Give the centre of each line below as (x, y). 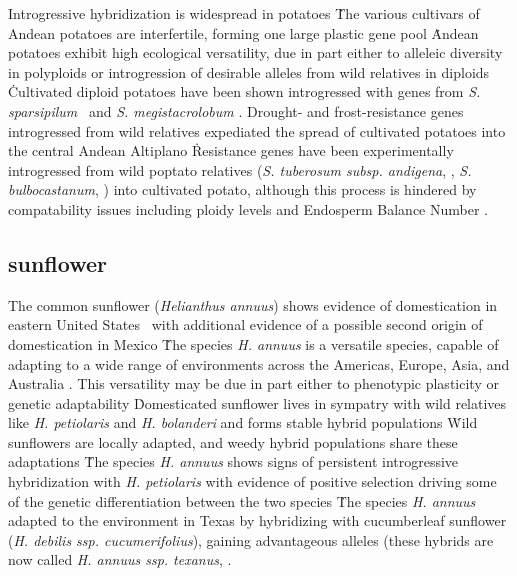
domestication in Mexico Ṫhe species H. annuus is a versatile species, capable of (253, 343)
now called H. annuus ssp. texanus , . (120, 559)
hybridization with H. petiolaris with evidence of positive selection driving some (252, 481)
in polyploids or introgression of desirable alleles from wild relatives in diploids (249, 71)
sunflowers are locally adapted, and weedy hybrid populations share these (233, 441)
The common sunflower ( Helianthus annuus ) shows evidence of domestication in (253, 304)
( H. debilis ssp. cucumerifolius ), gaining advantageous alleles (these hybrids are (251, 539)
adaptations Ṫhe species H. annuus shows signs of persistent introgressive (233, 461)
